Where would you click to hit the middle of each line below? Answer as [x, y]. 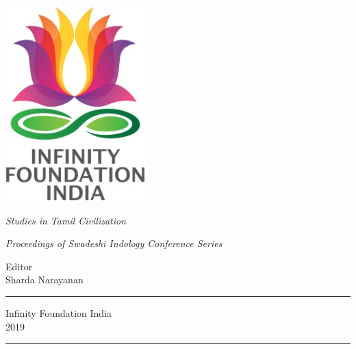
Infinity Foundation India [59, 312]
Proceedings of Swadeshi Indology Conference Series [114, 243]
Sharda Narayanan [44, 280]
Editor [19, 266]
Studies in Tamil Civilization [66, 220]
